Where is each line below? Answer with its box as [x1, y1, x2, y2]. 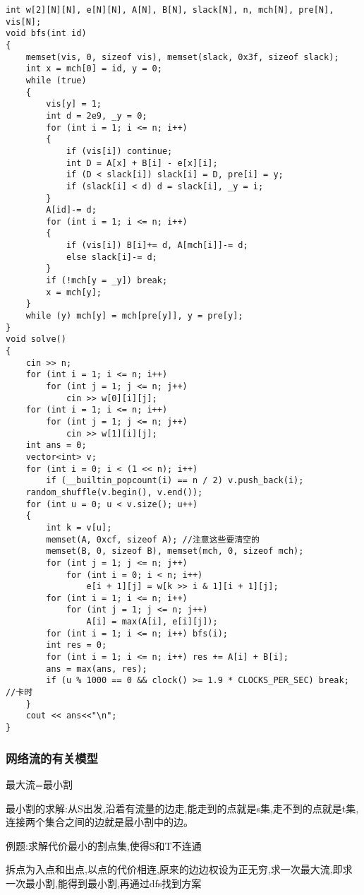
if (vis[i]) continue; [66, 146, 173, 156]
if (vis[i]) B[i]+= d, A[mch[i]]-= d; [66, 240, 248, 251]
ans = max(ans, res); [46, 663, 147, 674]
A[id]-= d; [46, 205, 97, 215]
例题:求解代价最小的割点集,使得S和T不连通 [6, 838, 202, 853]
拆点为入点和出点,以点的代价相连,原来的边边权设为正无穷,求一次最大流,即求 [6, 862, 353, 877]
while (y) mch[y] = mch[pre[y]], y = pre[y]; [25, 311, 243, 321]
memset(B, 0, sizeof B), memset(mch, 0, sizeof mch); [46, 546, 304, 557]
